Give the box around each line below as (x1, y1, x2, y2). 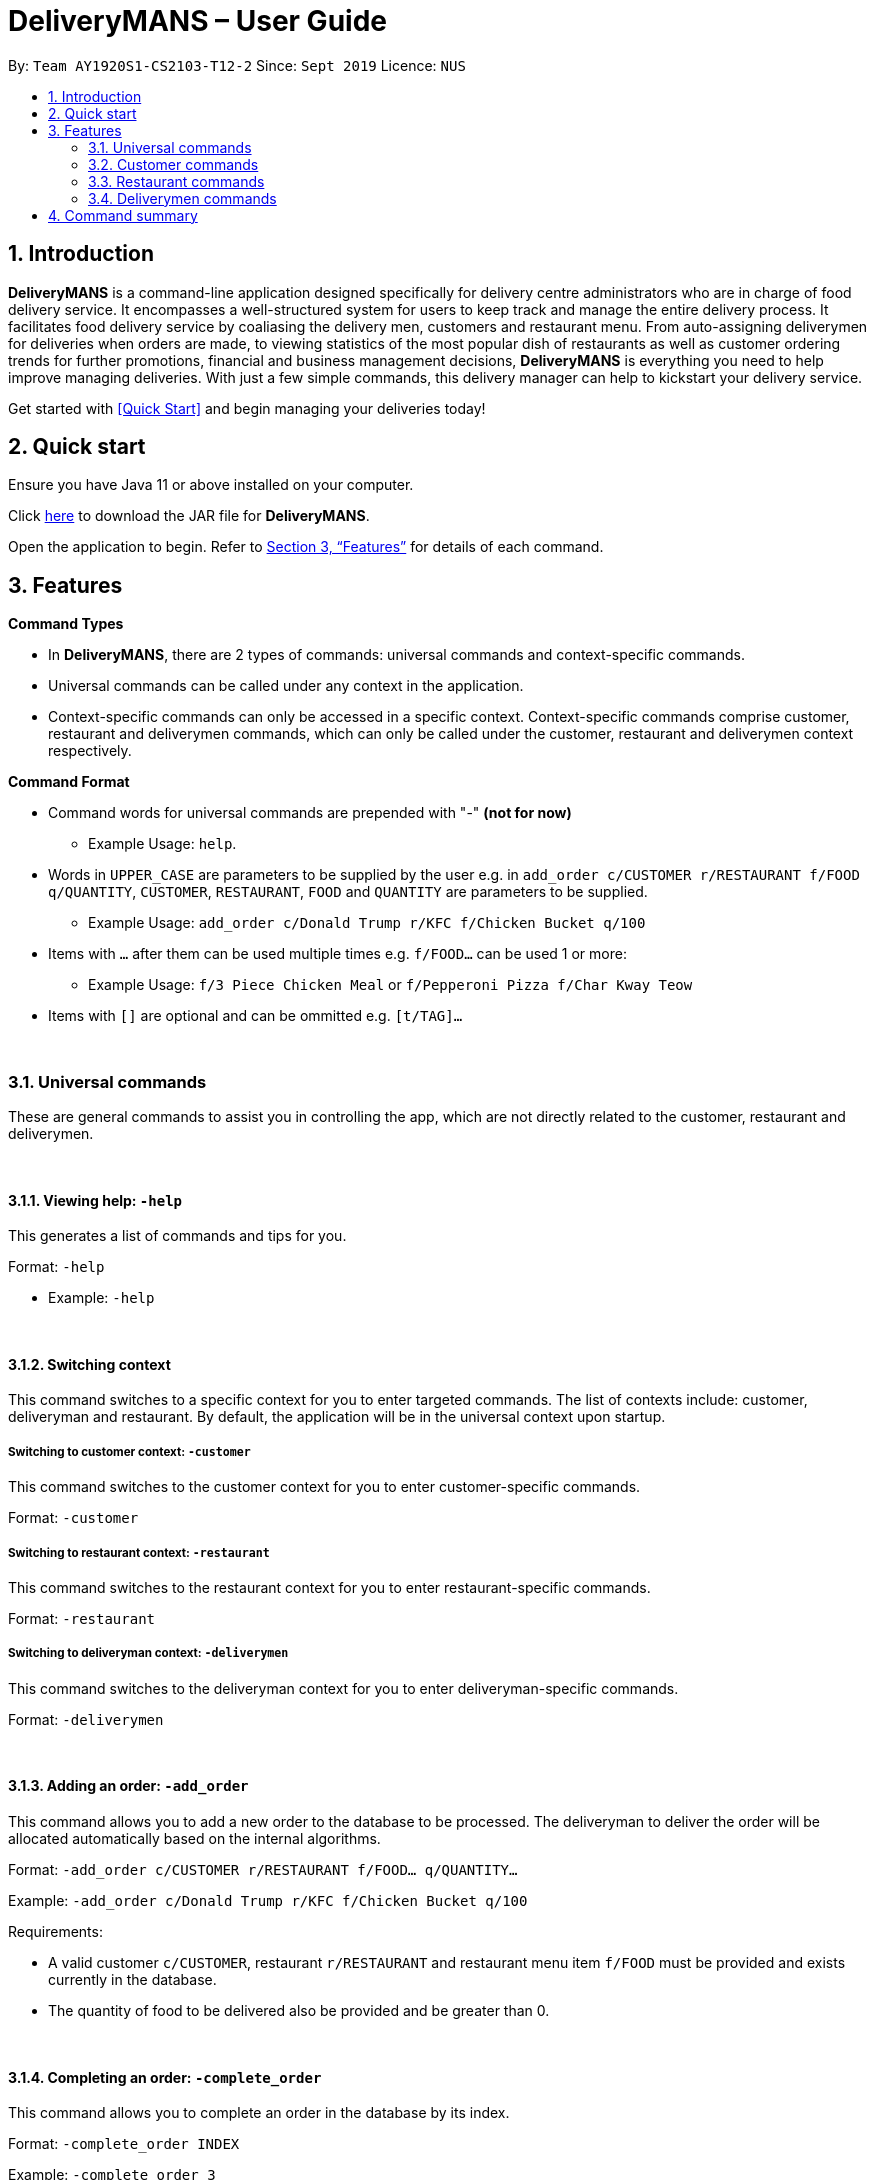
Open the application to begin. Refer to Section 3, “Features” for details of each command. (8, 538, 604, 556)
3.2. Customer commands (88, 155, 259, 173)
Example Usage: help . (88, 835, 237, 853)
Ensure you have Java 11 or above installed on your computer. (8, 476, 414, 494)
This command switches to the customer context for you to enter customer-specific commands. (8, 1478, 641, 1496)
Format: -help (8, 1258, 105, 1276)
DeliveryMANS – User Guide (8, 4, 387, 38)
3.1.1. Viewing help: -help (8, 1191, 182, 1209)
